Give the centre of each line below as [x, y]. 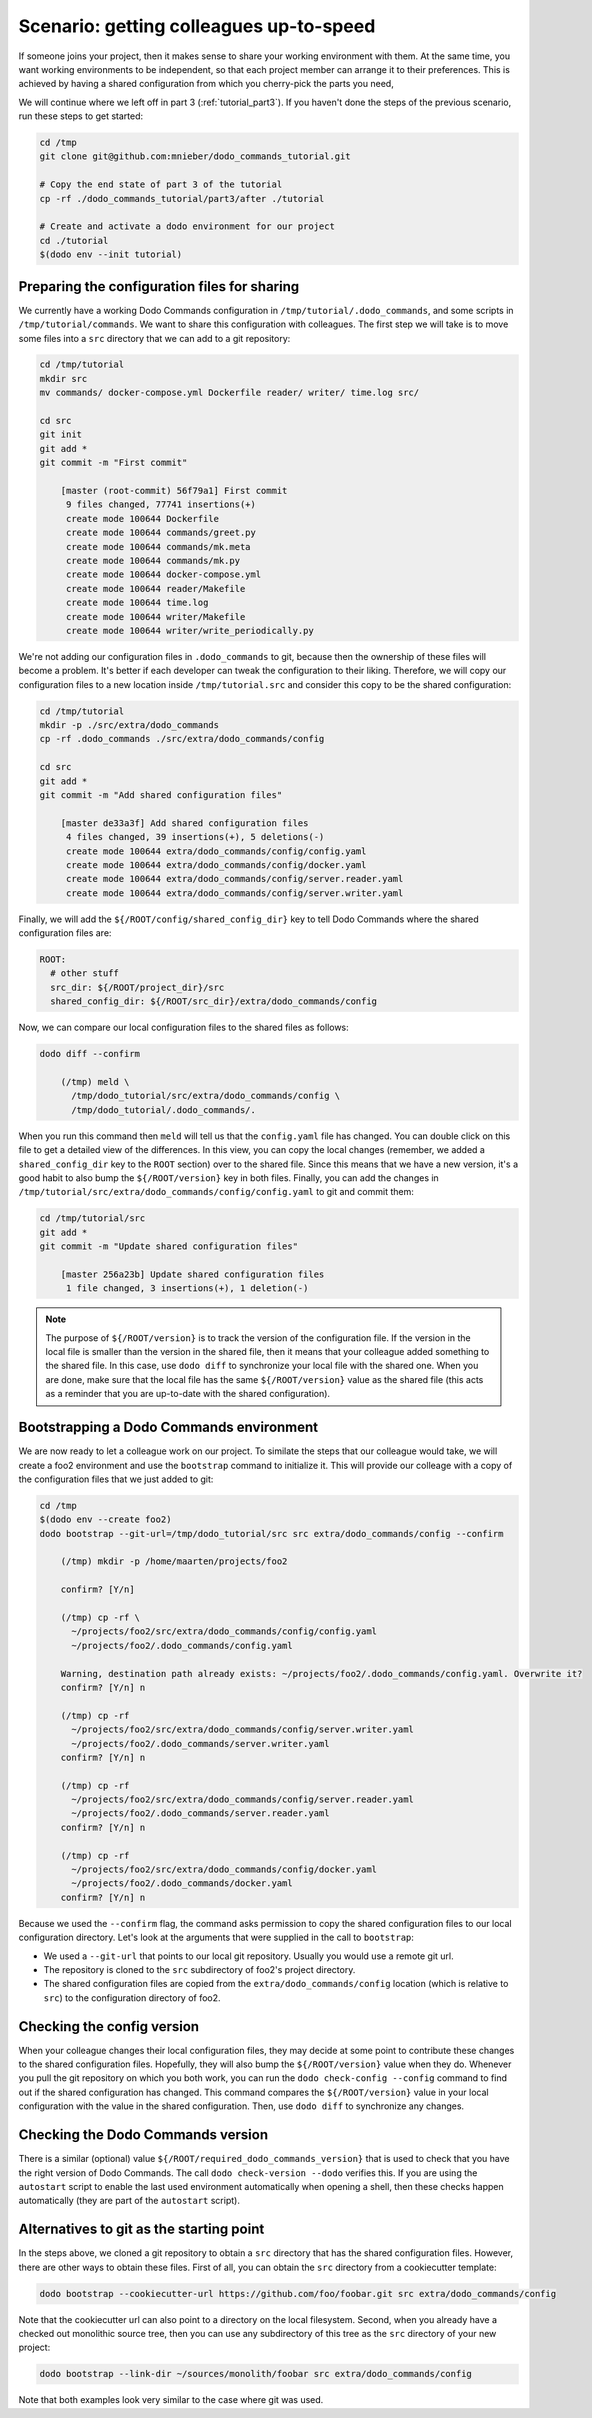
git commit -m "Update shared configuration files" [169, 1246]
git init [61, 434]
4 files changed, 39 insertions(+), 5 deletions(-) [195, 837]
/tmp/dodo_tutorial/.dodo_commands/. [164, 1109]
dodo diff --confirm [89, 1054]
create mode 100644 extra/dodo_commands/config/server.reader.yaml [234, 879]
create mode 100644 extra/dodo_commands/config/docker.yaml [216, 864]
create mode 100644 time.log [137, 603]
